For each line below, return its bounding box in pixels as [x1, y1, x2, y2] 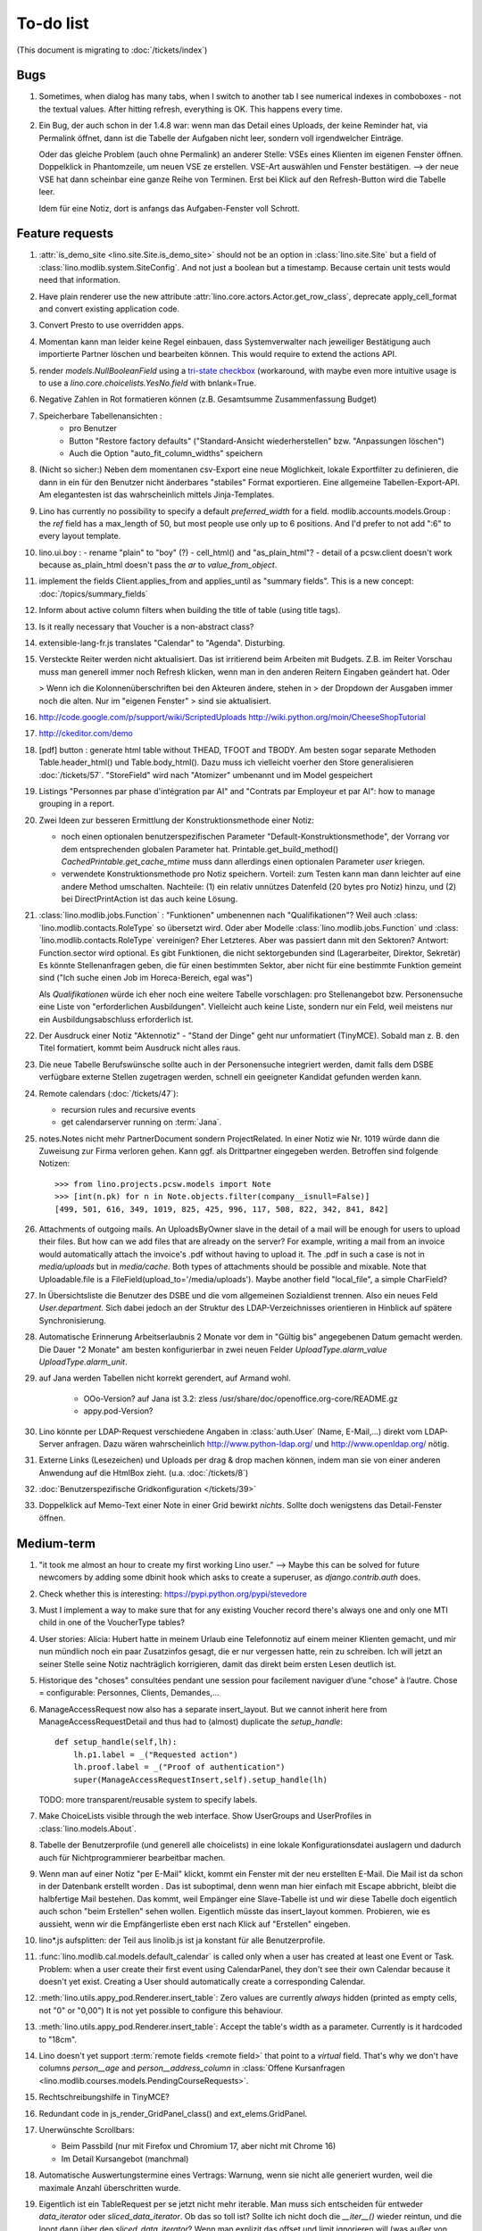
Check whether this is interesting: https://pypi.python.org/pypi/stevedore [38, 1588, 307, 1599]
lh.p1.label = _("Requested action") [72, 1749, 238, 1760]
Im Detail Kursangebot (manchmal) [61, 2153, 189, 2164]
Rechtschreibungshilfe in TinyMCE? [38, 2092, 170, 2102]
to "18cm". [38, 2034, 78, 2044]
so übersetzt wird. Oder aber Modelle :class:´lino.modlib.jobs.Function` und [156, 922, 433, 933]
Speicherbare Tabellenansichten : [38, 411, 162, 421]
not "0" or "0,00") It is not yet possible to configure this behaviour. [38, 2004, 283, 2016]
